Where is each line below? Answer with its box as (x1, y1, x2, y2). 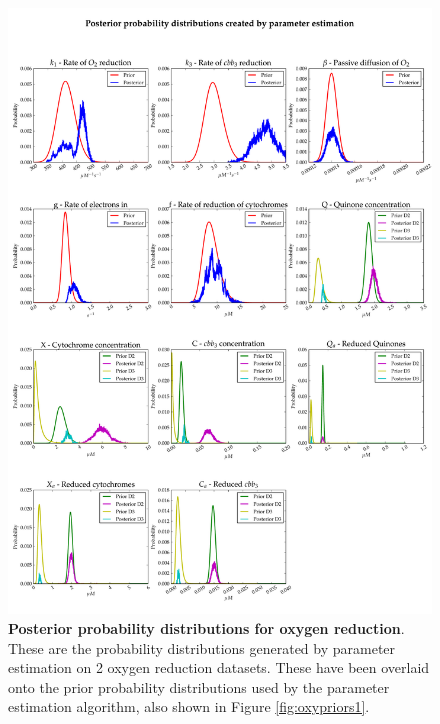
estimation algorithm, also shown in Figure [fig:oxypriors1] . (8, 696, 370, 717)
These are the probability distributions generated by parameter (8, 637, 396, 658)
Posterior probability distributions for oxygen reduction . (8, 617, 405, 638)
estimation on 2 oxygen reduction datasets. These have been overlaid (8, 657, 430, 678)
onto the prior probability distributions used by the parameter (8, 676, 390, 697)
